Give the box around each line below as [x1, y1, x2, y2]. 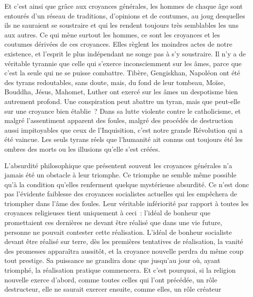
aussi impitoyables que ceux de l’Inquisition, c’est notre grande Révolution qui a [4, 124, 243, 135]
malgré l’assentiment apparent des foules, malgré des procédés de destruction [4, 115, 233, 125]
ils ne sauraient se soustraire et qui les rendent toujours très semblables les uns [4, 20, 239, 30]
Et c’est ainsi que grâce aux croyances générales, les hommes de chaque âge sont [4, 1, 243, 11]
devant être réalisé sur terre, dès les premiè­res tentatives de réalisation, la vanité [4, 236, 243, 246]
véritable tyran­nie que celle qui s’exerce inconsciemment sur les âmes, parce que [4, 58, 242, 68]
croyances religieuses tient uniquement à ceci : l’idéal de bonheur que [4, 208, 211, 218]
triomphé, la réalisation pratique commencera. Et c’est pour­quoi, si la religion [4, 265, 236, 275]
